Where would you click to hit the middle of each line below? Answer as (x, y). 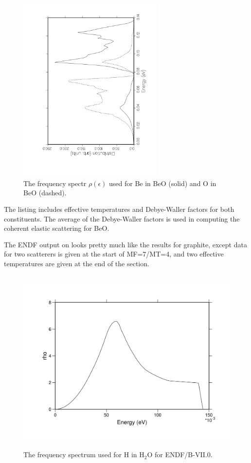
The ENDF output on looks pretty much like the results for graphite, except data (125, 244)
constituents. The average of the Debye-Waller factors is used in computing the (122, 218)
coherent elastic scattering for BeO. (57, 228)
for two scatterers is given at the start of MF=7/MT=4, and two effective (114, 254)
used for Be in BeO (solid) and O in (163, 183)
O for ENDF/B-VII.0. (180, 454)
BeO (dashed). (45, 193)
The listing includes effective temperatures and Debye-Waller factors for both (119, 209)
